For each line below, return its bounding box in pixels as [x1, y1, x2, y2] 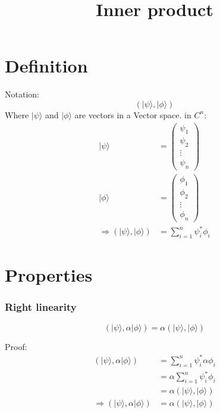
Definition [5, 53, 88, 78]
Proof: [5, 340, 27, 352]
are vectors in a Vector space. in [74, 108, 191, 121]
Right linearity [5, 299, 77, 314]
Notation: [5, 88, 39, 100]
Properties [5, 263, 93, 287]
